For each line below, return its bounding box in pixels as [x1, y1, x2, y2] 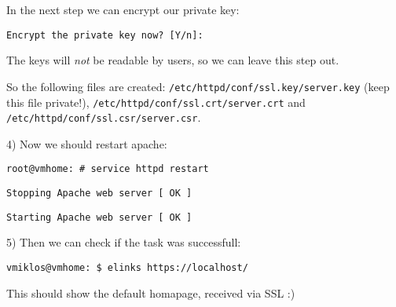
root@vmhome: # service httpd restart [6, 163, 209, 175]
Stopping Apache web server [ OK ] [6, 188, 192, 199]
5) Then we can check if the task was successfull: [6, 234, 241, 250]
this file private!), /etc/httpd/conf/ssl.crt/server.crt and [6, 93, 306, 110]
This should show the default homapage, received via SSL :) [6, 284, 295, 301]
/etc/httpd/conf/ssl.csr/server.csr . [6, 109, 201, 126]
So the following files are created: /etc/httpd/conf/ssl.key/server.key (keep [6, 78, 390, 94]
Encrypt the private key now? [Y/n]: [6, 29, 203, 41]
